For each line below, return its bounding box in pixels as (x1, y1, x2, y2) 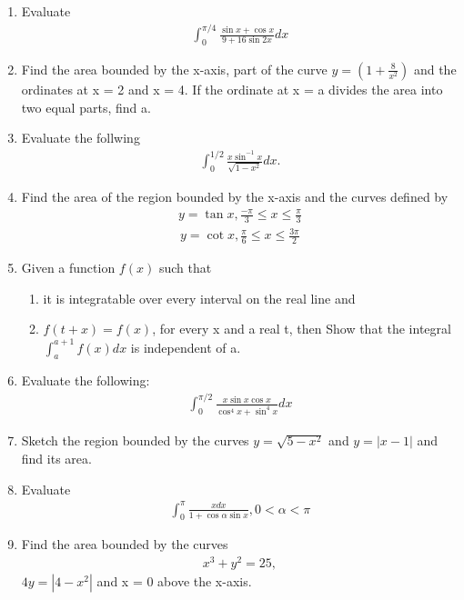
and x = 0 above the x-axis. (96, 572, 252, 591)
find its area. (21, 448, 92, 467)
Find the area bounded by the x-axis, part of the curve (21, 59, 328, 78)
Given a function (21, 258, 116, 277)
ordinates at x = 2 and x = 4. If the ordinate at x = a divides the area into (21, 79, 443, 98)
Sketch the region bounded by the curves (21, 431, 249, 450)
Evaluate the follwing (21, 128, 140, 147)
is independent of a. (130, 337, 241, 356)
